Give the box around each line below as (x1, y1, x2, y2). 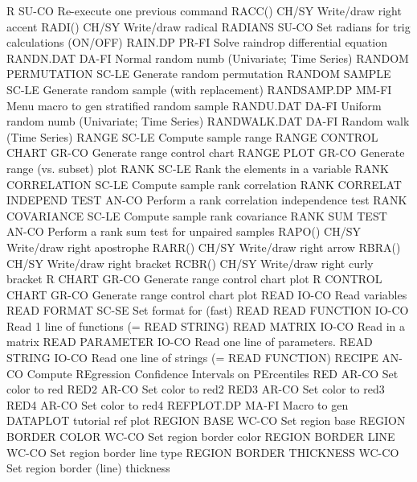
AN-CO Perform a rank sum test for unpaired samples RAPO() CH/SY (6, 223, 361, 240)
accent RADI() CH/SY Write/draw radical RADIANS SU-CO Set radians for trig (6, 18, 411, 35)
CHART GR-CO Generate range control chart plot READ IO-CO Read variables (6, 286, 407, 303)
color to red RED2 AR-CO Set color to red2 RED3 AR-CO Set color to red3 (6, 381, 385, 398)
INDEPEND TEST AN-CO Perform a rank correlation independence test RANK (6, 192, 407, 208)
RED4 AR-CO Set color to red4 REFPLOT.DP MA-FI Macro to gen (6, 396, 349, 413)
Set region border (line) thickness (6, 459, 170, 476)
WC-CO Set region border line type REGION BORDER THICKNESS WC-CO (6, 443, 399, 460)
